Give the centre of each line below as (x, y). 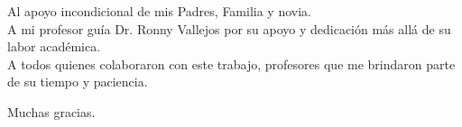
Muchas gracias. (51, 111)
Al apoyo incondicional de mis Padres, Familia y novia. (159, 11)
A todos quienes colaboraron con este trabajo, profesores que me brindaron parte (231, 63)
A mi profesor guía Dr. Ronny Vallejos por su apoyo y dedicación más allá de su (229, 28)
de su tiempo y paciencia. (78, 82)
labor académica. (54, 46)
